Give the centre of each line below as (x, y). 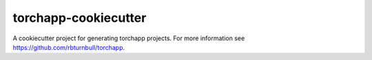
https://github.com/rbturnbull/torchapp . (69, 47)
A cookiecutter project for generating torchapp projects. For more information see (129, 38)
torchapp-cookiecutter (80, 18)
